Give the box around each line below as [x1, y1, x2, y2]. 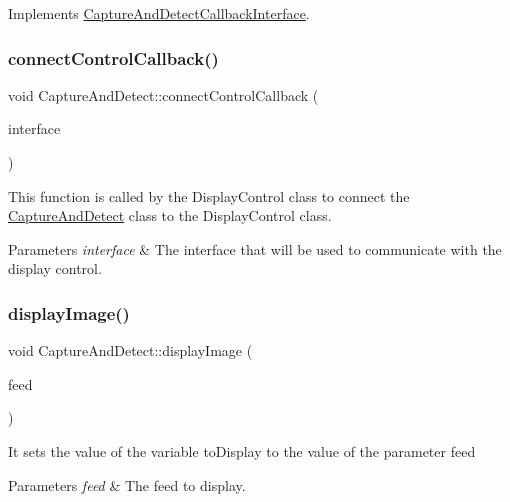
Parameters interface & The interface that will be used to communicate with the [8, 238, 502, 259]
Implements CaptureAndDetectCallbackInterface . [8, 3, 310, 23]
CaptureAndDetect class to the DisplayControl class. [8, 205, 332, 226]
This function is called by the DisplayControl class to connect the [8, 185, 410, 206]
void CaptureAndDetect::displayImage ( [8, 340, 253, 361]
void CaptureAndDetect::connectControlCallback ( [8, 84, 319, 105]
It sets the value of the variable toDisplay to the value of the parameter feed [8, 440, 476, 461]
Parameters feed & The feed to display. [8, 474, 246, 495]
